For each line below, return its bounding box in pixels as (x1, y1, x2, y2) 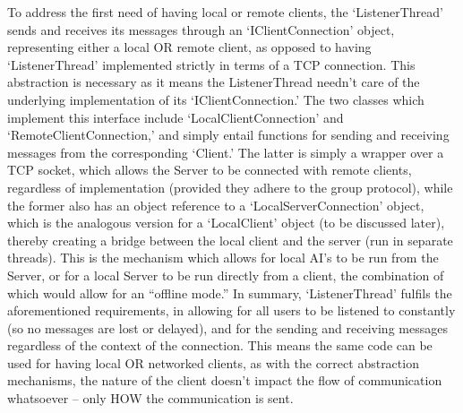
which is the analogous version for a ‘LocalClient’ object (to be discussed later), (7, 213, 445, 232)
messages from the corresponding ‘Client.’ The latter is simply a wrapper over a (7, 142, 444, 161)
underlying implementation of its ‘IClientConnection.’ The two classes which (7, 90, 424, 108)
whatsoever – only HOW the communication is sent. (7, 389, 294, 408)
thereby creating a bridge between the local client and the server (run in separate (7, 230, 453, 249)
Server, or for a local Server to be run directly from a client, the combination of (7, 265, 444, 284)
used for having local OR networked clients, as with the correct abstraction (7, 353, 419, 372)
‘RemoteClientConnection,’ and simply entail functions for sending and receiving (7, 125, 450, 144)
